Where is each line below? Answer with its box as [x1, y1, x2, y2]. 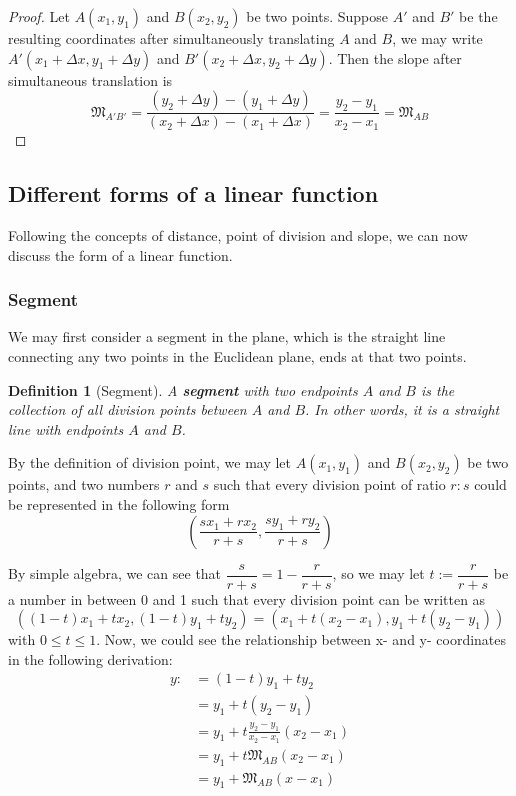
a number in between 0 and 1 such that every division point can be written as [8, 588, 486, 609]
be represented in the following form [8, 493, 230, 514]
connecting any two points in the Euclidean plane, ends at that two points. [8, 346, 467, 367]
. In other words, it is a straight [305, 399, 500, 420]
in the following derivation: [8, 648, 173, 669]
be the [459, 6, 498, 26]
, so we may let [332, 563, 425, 584]
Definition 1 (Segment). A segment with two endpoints [8, 379, 358, 400]
